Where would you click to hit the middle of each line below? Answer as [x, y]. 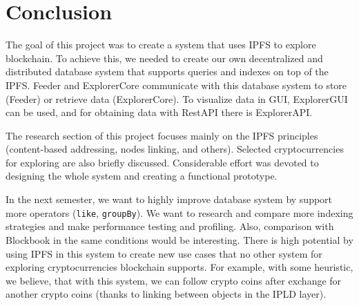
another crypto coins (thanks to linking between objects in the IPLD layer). [166, 294]
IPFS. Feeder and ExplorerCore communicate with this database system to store [176, 85]
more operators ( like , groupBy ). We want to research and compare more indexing [179, 212]
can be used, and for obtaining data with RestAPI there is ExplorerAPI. [159, 112]
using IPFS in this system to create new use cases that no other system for [164, 253]
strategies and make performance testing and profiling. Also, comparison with [170, 226]
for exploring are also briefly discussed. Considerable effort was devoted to [162, 162]
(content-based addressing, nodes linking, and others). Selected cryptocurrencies [175, 149]
